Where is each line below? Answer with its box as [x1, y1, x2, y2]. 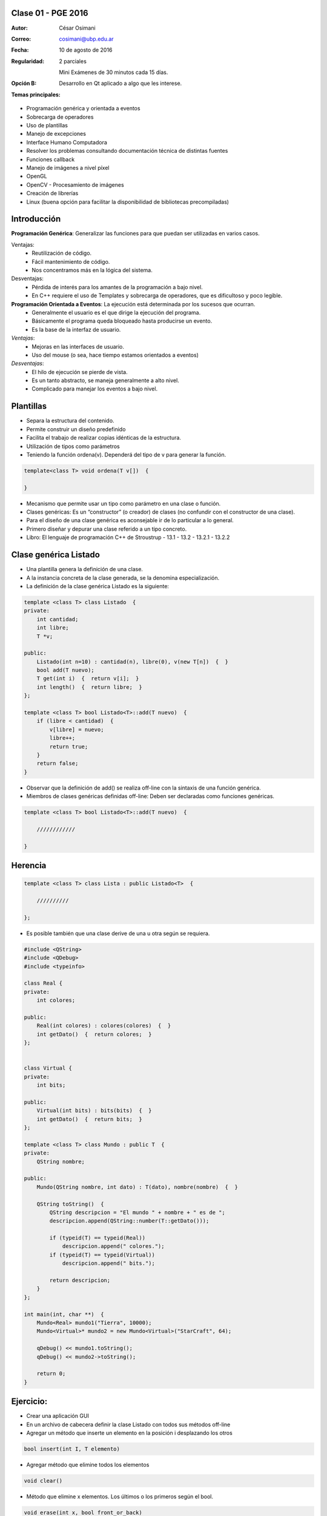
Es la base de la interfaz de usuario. [31, 326, 121, 333]
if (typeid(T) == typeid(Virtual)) [49, 1251, 156, 1258]
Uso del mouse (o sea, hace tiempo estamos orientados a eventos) [31, 351, 199, 358]
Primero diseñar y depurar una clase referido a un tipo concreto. [26, 525, 187, 532]
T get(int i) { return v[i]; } [36, 675, 139, 682]
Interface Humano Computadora [26, 138, 107, 146]
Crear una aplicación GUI [26, 1412, 89, 1420]
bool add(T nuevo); [36, 667, 95, 674]
